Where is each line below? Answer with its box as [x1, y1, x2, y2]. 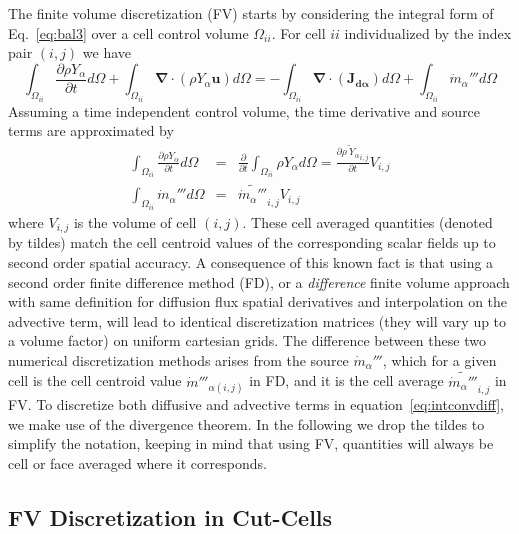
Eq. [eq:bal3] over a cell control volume [8, 22, 249, 43]
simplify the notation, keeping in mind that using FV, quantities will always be [8, 433, 494, 454]
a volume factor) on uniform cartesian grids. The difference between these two [8, 330, 486, 351]
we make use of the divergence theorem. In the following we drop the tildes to [8, 413, 485, 434]
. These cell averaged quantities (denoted [242, 211, 493, 232]
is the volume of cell [73, 211, 197, 232]
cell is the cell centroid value [8, 370, 182, 391]
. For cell [271, 22, 326, 43]
